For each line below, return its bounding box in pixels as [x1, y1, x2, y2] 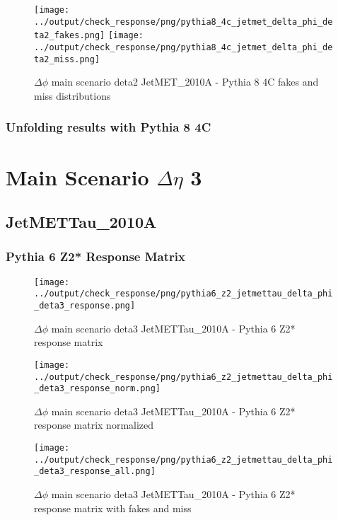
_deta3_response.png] [34, 301, 136, 311]
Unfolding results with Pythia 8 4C [6, 118, 211, 136]
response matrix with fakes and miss [34, 500, 192, 515]
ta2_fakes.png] [34, 30, 105, 41]
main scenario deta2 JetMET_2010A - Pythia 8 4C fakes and [51, 74, 319, 89]
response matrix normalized [34, 417, 154, 432]
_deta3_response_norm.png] [34, 383, 161, 394]
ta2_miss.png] [34, 54, 100, 64]
